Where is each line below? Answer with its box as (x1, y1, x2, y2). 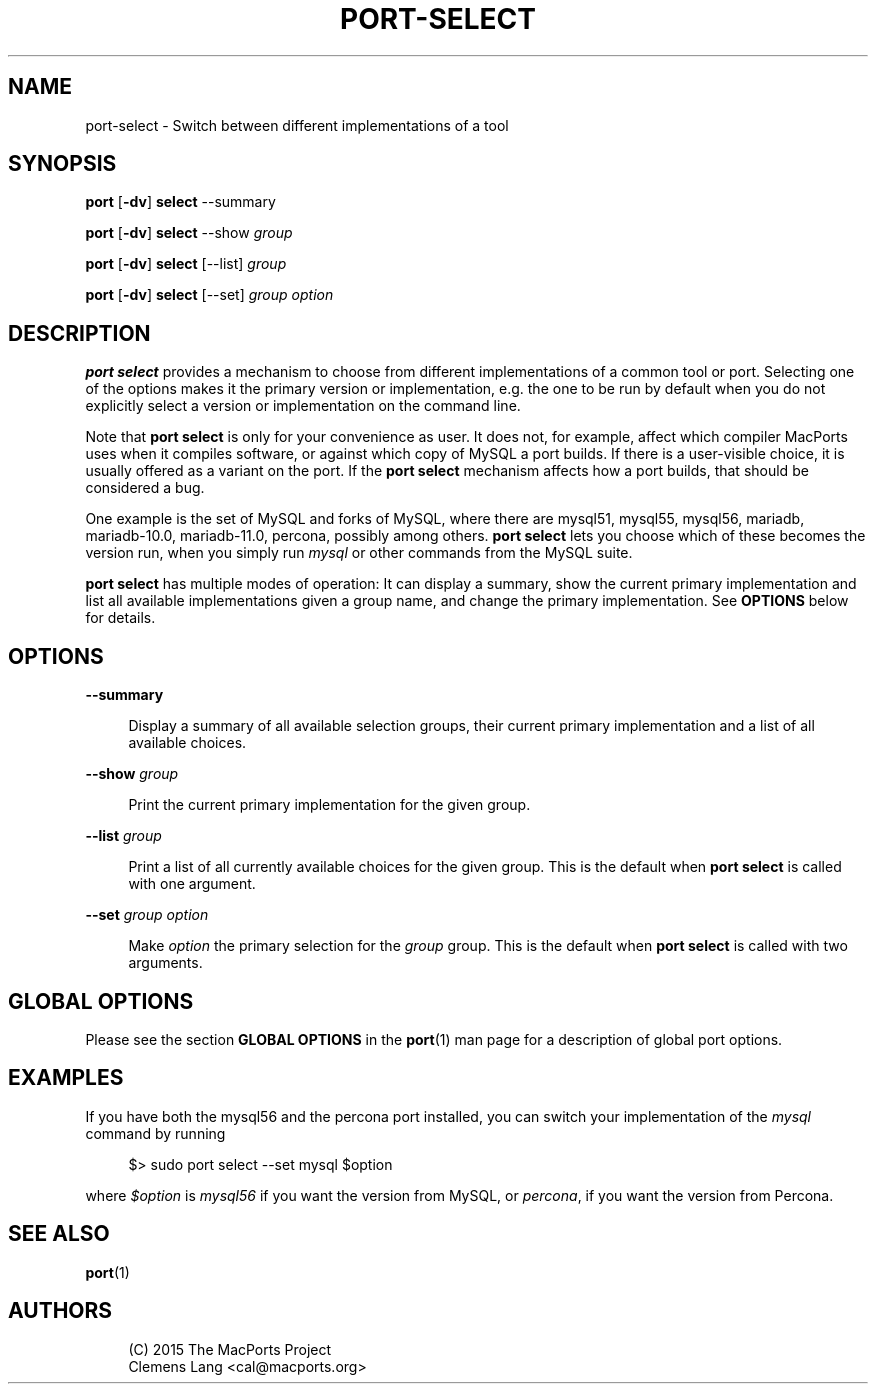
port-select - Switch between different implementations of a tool (85, 116, 509, 134)
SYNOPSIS (8, 151, 117, 177)
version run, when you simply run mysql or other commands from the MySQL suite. (85, 544, 633, 562)
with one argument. (128, 875, 256, 893)
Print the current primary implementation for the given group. (128, 796, 531, 814)
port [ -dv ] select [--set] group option (85, 286, 334, 304)
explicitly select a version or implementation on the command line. (85, 397, 521, 415)
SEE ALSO (8, 1221, 110, 1247)
